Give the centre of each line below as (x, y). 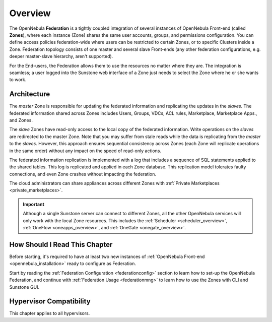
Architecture (30, 94)
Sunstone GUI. (24, 287)
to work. (18, 80)
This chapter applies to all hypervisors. (50, 313)
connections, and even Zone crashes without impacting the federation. (83, 174)
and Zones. (21, 120)
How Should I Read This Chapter (61, 244)
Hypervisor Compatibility (50, 302)
